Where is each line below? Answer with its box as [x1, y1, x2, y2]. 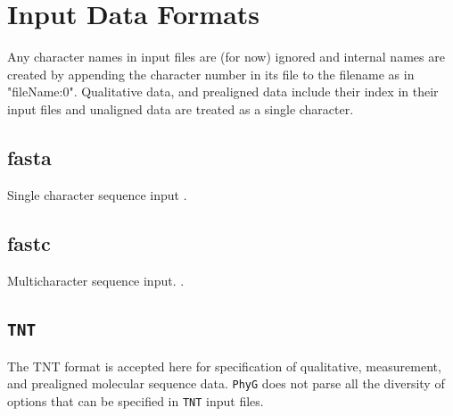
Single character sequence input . [7, 185, 187, 204]
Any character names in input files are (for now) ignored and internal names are [7, 47, 445, 66]
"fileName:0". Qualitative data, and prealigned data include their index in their [7, 82, 439, 101]
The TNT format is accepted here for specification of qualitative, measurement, [7, 356, 441, 375]
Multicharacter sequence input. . [7, 270, 185, 289]
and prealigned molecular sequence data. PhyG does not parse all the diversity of [7, 374, 445, 393]
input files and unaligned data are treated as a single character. [7, 99, 354, 118]
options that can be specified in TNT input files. [7, 392, 264, 411]
